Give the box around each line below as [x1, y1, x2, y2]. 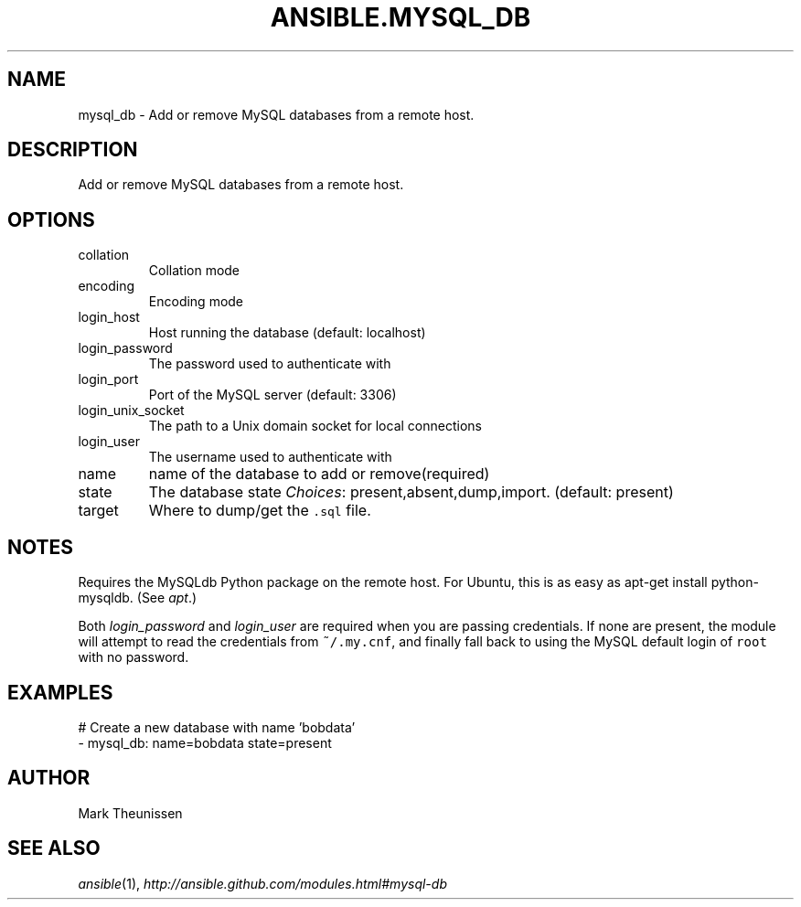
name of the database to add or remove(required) [148, 464, 490, 484]
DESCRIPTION [7, 138, 138, 162]
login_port [78, 371, 139, 388]
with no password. [78, 649, 189, 666]
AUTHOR [7, 766, 91, 790]
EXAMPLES [7, 680, 113, 704]
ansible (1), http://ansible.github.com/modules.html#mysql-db [78, 875, 447, 891]
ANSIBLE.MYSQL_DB [270, 2, 531, 33]
